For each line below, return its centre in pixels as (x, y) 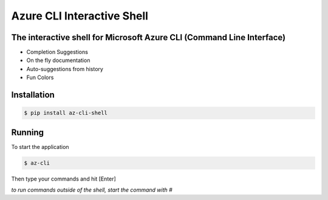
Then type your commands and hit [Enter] (64, 179)
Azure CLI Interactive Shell (80, 16)
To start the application (40, 147)
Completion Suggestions (57, 52)
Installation (33, 95)
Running (28, 132)
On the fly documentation (58, 60)
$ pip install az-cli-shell (66, 113)
